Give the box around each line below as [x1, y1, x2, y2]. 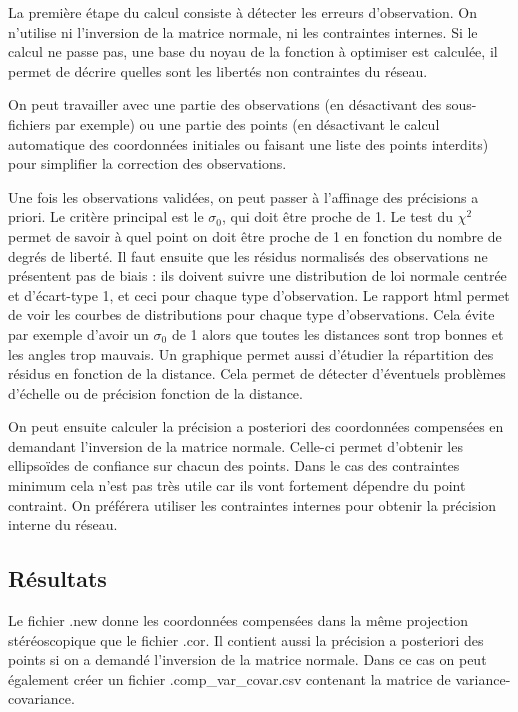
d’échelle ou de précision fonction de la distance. [8, 382, 303, 403]
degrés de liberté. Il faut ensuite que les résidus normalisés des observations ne [8, 245, 488, 266]
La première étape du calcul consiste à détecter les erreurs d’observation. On [8, 2, 478, 22]
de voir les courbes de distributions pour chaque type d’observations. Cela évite [8, 304, 495, 325]
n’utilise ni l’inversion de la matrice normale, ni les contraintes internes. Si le [8, 21, 478, 42]
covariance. [8, 688, 75, 709]
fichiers [8, 113, 51, 134]
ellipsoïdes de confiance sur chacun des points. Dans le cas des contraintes [8, 455, 460, 476]
